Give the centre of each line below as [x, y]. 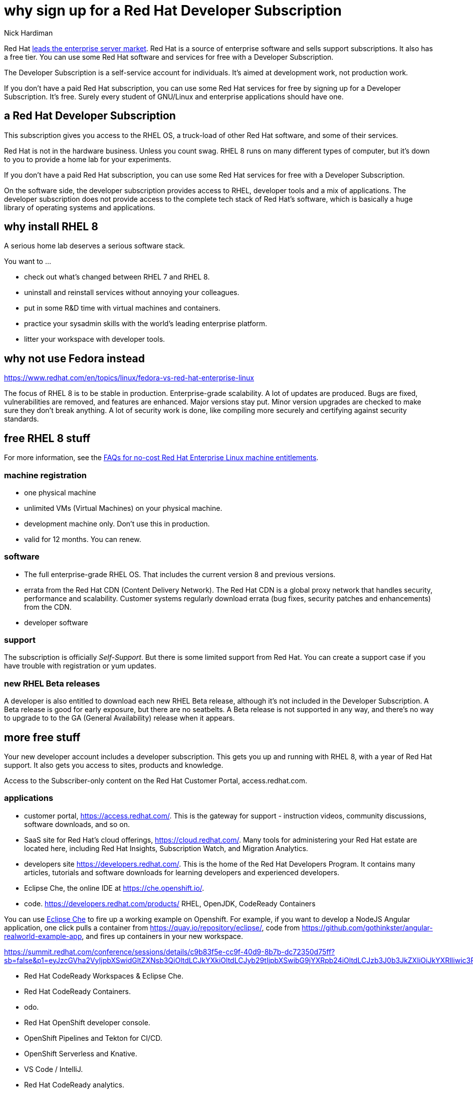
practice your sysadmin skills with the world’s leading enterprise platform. [146, 324]
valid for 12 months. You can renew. [83, 539]
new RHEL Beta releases [52, 683]
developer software [56, 622]
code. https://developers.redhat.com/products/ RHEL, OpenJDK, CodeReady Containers [170, 903]
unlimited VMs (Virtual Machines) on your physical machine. [123, 508]
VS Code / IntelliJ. [54, 1069]
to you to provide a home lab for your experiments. [88, 159]
